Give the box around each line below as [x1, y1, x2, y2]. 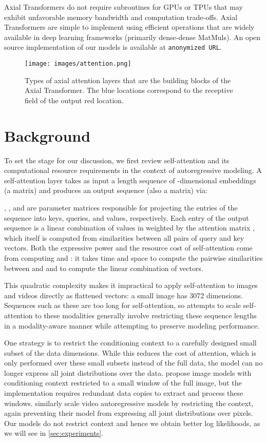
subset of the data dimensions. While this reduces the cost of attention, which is [4, 347, 257, 358]
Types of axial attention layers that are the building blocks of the [25, 74, 231, 85]
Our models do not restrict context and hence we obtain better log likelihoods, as [4, 417, 260, 428]
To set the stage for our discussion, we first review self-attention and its [4, 155, 230, 165]
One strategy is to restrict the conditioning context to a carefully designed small [4, 337, 257, 348]
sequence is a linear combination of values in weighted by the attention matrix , [4, 222, 255, 233]
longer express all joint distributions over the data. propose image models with [4, 367, 252, 378]
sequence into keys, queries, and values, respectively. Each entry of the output [4, 212, 249, 223]
